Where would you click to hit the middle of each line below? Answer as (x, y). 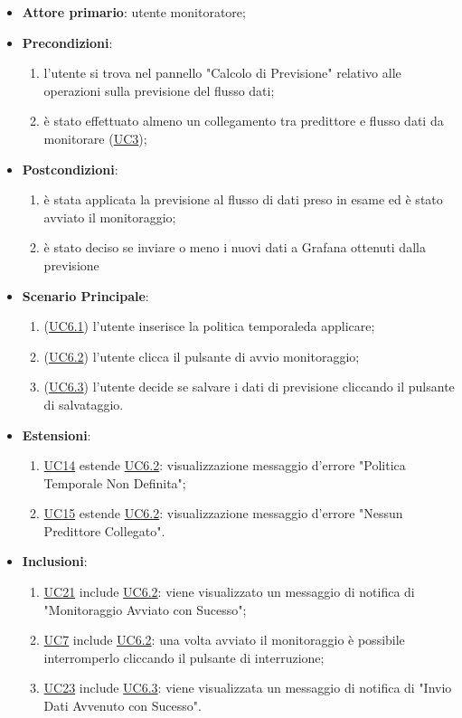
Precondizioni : (67, 42)
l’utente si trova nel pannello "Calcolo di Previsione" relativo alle (222, 73)
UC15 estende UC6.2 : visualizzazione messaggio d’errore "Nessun (223, 513)
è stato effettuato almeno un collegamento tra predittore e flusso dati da (244, 121)
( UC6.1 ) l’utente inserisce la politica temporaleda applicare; (209, 326)
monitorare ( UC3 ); (95, 138)
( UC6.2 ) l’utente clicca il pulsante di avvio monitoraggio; (202, 356)
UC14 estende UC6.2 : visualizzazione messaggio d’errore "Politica (225, 465)
